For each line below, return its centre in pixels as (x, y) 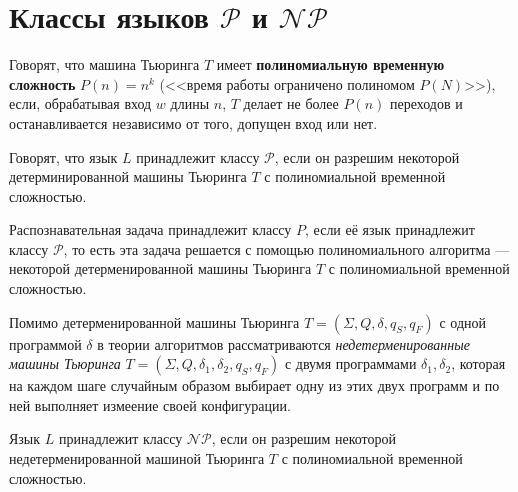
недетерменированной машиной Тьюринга (137, 458)
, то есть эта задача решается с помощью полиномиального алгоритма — (286, 248)
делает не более (291, 103)
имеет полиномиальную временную (330, 64)
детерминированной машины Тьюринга (128, 176)
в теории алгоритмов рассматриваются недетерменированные (283, 343)
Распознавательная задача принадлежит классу (150, 229)
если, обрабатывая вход (80, 103)
